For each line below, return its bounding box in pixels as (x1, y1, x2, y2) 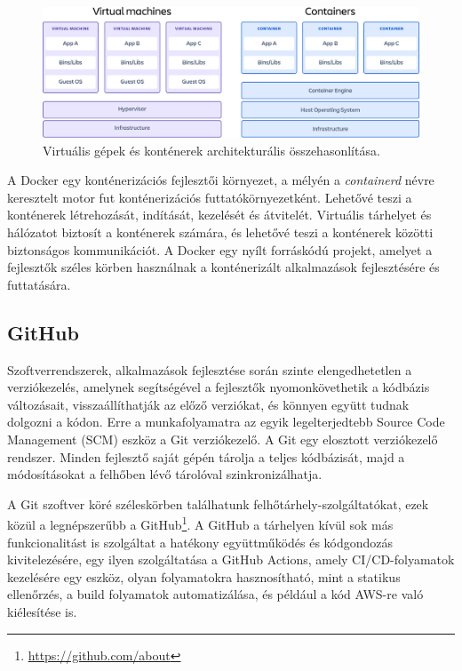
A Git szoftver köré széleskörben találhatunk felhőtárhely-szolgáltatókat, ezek (7, 494, 429, 513)
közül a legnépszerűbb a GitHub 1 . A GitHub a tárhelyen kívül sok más (7, 513, 394, 533)
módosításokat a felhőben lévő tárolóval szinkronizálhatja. (7, 465, 323, 483)
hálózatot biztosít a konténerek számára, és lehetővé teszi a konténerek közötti (7, 222, 434, 241)
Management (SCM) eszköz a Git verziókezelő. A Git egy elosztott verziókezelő (7, 429, 438, 448)
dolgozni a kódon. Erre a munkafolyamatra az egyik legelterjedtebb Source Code (7, 412, 445, 431)
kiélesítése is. (7, 602, 77, 620)
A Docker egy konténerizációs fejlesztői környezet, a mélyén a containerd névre (7, 171, 434, 189)
